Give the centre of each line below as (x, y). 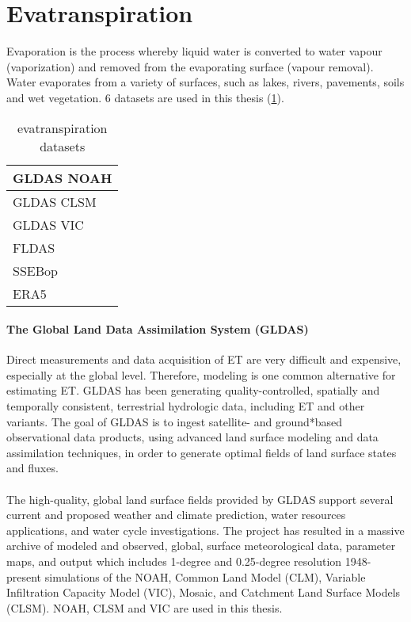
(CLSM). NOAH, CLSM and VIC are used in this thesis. (145, 607)
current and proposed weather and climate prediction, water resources (176, 515)
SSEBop (35, 270)
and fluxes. (32, 468)
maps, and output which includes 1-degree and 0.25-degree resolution (174, 561)
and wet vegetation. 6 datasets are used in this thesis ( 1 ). (145, 97)
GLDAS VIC (48, 224)
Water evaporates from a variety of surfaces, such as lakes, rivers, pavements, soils (205, 82)
